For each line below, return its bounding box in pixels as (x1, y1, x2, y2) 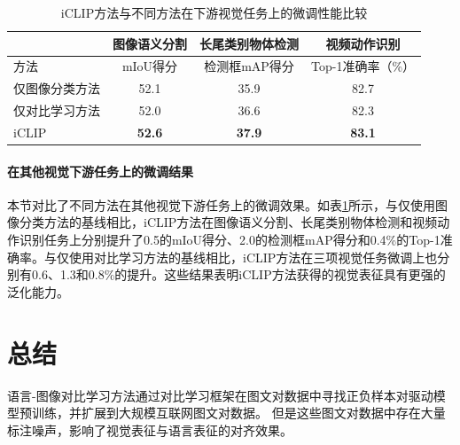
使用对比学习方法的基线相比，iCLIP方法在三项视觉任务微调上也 (68, 247, 438, 266)
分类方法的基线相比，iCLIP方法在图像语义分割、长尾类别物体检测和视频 (19, 213, 438, 231)
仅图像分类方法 (13, 79, 100, 98)
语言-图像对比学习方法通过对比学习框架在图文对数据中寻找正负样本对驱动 (7, 386, 433, 404)
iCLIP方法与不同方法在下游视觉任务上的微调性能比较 (60, 4, 368, 21)
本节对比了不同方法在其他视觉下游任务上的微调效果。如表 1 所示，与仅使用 (7, 195, 435, 214)
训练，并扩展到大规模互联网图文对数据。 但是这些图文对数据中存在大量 (31, 403, 446, 422)
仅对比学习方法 (13, 101, 100, 120)
